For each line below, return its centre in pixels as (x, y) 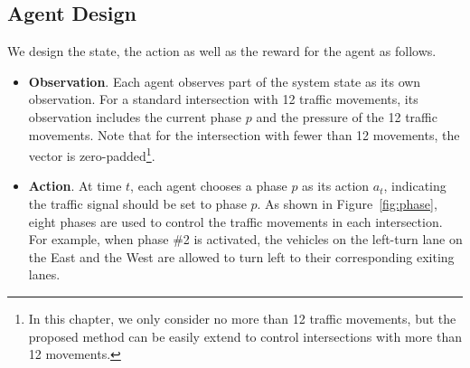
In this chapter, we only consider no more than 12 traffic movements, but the (242, 318)
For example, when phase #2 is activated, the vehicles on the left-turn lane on (245, 239)
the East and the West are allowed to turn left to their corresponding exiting (241, 256)
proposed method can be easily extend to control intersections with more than (245, 336)
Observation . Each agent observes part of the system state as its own (225, 81)
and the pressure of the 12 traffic (347, 116)
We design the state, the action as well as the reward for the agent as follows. (222, 51)
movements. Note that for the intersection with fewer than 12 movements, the (244, 134)
